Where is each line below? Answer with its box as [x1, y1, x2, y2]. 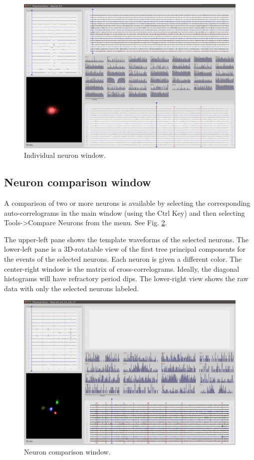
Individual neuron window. [24, 150, 106, 160]
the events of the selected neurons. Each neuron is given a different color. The [4, 253, 242, 264]
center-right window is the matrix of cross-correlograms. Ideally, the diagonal [4, 263, 240, 274]
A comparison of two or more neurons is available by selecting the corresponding [4, 197, 251, 208]
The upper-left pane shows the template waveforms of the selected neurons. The [4, 234, 249, 244]
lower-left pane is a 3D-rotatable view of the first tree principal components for [4, 244, 246, 254]
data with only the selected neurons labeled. [4, 283, 139, 293]
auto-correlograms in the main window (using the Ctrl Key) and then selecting [4, 207, 245, 218]
